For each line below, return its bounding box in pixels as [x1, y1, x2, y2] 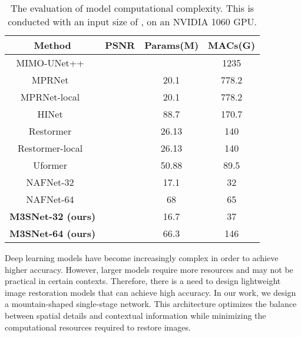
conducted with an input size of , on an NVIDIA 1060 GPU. [8, 15, 257, 28]
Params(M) [144, 38, 199, 52]
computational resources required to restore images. [5, 321, 191, 333]
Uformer [33, 158, 67, 172]
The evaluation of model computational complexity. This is [11, 1, 254, 15]
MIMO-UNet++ [16, 56, 84, 69]
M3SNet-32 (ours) [9, 209, 96, 223]
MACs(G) [208, 38, 256, 52]
